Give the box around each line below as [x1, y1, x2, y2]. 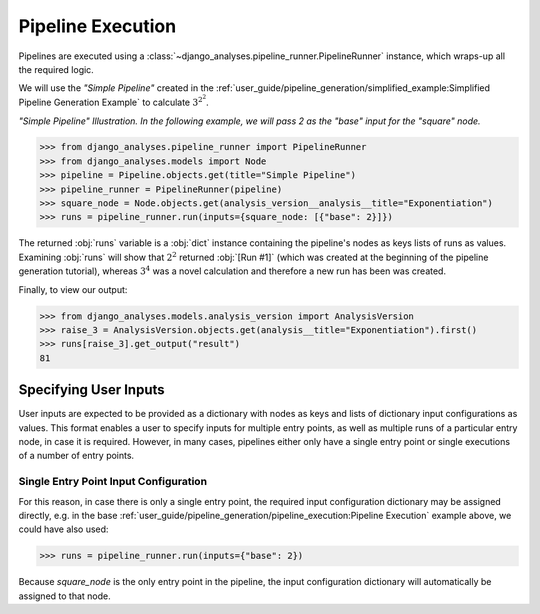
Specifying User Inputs [18, 381, 165, 399]
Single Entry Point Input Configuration [18, 475, 208, 489]
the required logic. [18, 63, 94, 75]
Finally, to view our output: [18, 283, 128, 295]
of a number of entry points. [18, 450, 135, 462]
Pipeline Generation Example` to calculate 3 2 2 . [18, 93, 209, 109]
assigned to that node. [18, 590, 112, 602]
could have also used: [18, 523, 109, 535]
